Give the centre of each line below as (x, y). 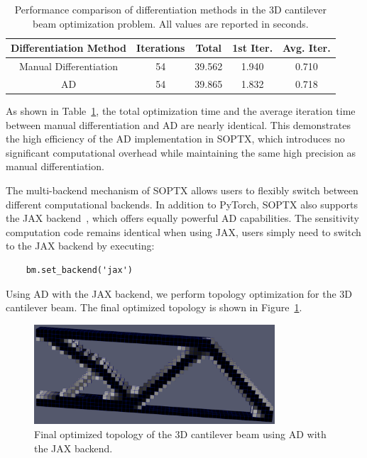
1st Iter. (253, 48)
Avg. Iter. (307, 48)
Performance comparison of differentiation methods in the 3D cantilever (171, 9)
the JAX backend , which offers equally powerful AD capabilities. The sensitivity (182, 218)
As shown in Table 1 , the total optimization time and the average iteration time (181, 110)
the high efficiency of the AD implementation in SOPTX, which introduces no (175, 139)
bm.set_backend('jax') (79, 270)
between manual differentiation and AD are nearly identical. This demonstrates (178, 124)
